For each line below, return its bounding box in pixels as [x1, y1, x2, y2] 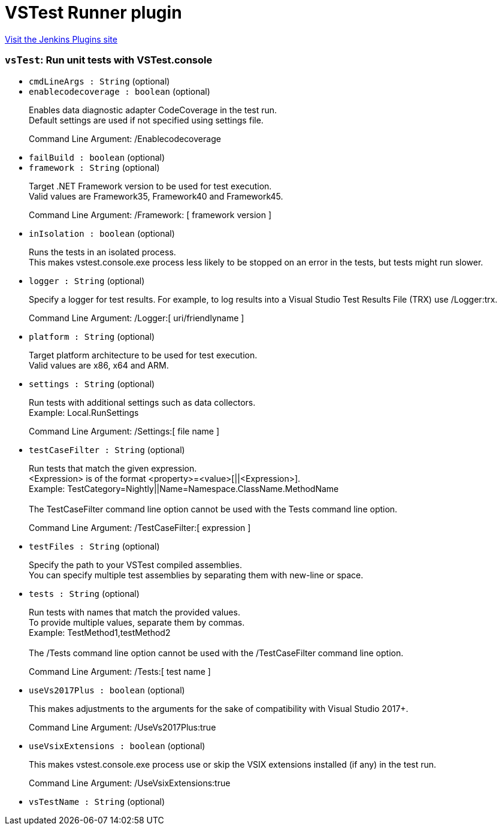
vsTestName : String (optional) [29, 796, 165, 807]
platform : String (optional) [29, 331, 155, 342]
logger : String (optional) [29, 275, 145, 286]
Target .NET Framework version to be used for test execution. [29, 180, 272, 191]
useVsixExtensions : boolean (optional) [29, 740, 205, 751]
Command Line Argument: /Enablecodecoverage [29, 133, 221, 144]
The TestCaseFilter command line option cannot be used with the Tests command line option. [29, 503, 398, 514]
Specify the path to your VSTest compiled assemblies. [29, 559, 242, 570]
